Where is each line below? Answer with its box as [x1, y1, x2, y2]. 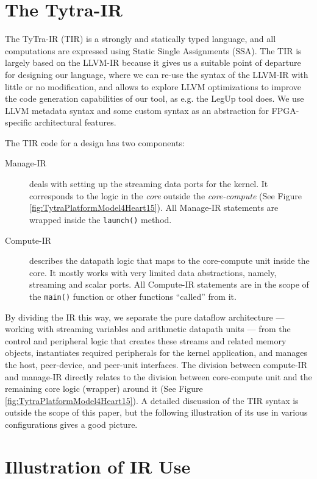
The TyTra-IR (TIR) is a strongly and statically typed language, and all [5, 32, 276, 45]
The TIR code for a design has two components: [5, 136, 185, 149]
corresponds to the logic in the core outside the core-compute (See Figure [29, 189, 302, 202]
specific [5, 116, 32, 129]
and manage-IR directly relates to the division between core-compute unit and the [5, 370, 312, 383]
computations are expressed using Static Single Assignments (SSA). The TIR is [5, 44, 302, 57]
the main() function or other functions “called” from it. [29, 289, 237, 302]
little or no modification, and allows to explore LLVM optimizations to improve [5, 80, 302, 93]
